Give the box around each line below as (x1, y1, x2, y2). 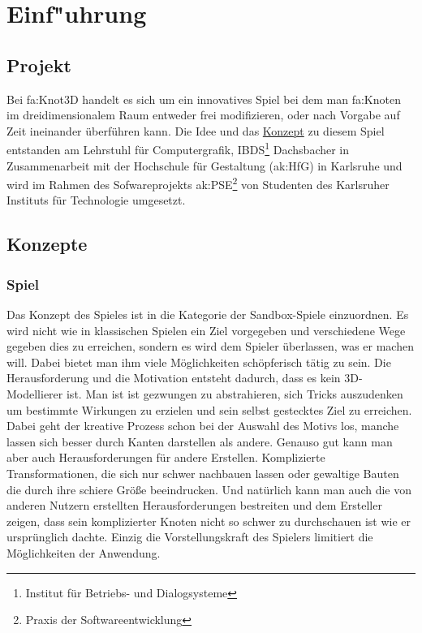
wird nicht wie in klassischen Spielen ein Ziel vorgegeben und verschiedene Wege (6, 321, 406, 338)
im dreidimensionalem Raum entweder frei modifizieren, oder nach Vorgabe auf (6, 106, 400, 123)
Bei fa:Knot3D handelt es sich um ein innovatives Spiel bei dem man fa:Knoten (6, 90, 401, 107)
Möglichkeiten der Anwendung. (6, 544, 161, 561)
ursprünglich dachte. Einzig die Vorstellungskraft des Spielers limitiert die (6, 528, 373, 545)
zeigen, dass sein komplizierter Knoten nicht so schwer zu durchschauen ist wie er (6, 512, 411, 529)
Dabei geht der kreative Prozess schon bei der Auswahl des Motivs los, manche (6, 417, 399, 434)
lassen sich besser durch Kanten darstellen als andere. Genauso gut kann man (6, 433, 393, 450)
